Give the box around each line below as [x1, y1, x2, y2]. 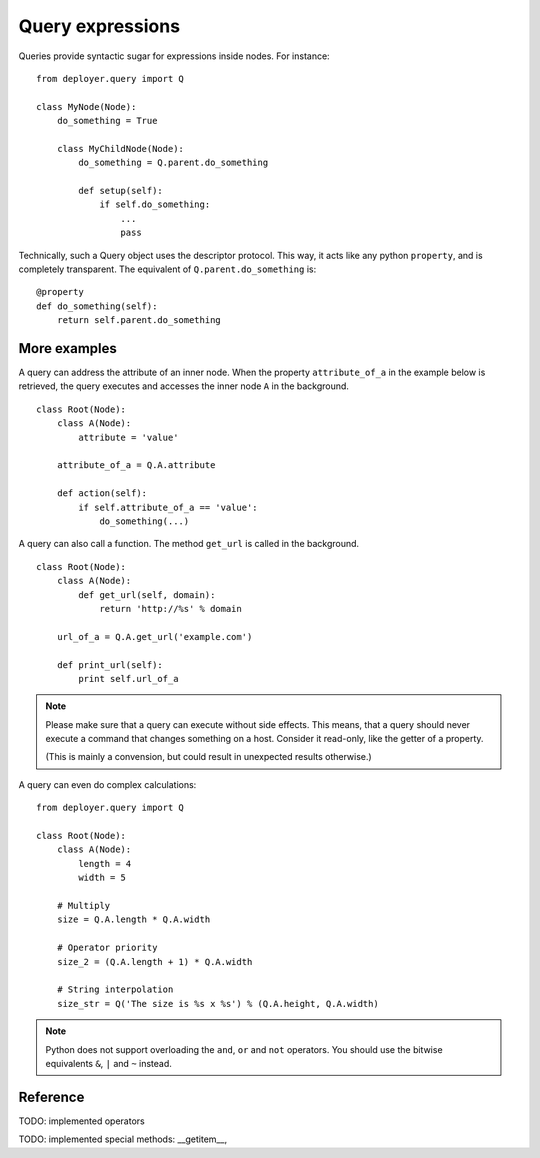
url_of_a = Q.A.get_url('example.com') [56, 631, 253, 642]
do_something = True [56, 115, 158, 127]
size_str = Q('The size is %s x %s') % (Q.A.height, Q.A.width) [56, 998, 379, 1009]
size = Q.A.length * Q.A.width [56, 914, 211, 925]
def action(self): [56, 488, 148, 499]
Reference [18, 1088, 85, 1105]
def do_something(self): [36, 300, 158, 312]
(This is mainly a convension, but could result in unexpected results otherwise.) [45, 751, 372, 763]
